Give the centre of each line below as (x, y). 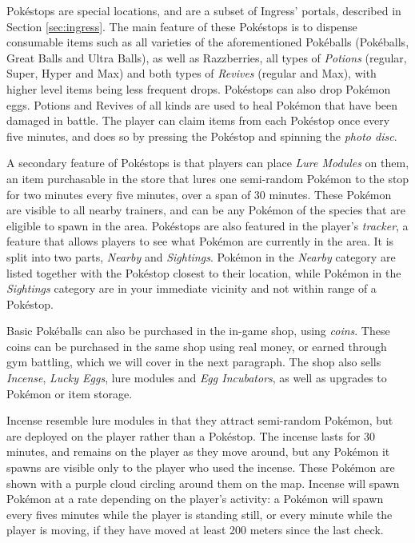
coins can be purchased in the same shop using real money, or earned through (197, 346)
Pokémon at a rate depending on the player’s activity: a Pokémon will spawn (195, 499)
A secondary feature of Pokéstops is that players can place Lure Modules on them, (208, 163)
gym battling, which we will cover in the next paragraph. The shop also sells (194, 362)
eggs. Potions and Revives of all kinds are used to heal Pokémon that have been (202, 104)
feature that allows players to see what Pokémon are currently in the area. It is (200, 241)
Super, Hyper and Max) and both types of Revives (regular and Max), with (192, 73)
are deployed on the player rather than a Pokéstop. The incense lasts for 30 (191, 435)
